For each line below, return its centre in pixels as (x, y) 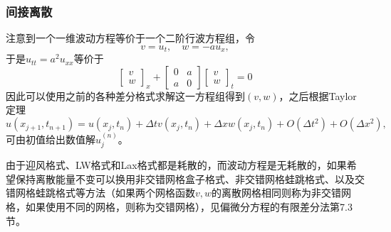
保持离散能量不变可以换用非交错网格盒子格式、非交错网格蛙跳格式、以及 (185, 178)
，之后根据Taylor (318, 95)
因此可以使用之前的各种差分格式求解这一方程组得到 (125, 95)
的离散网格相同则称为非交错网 (282, 193)
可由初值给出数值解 (51, 139)
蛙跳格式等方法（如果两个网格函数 (115, 193)
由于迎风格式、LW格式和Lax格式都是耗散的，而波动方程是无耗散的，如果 (176, 165)
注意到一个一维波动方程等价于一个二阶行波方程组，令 (130, 38)
